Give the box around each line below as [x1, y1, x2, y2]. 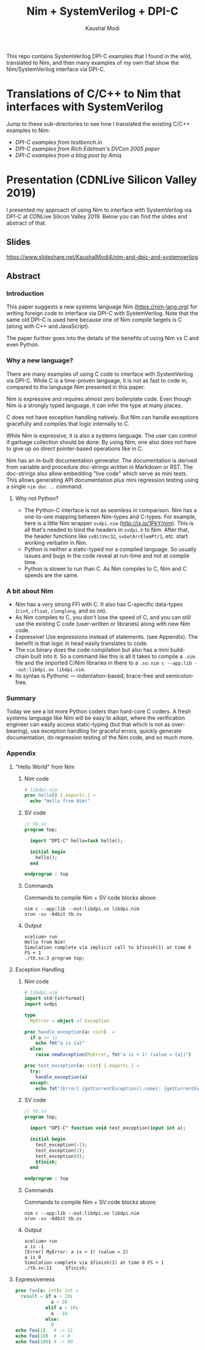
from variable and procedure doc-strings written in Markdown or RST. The [6, 463, 193, 471]
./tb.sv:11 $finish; [24, 1265, 88, 1271]
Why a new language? [6, 356, 73, 365]
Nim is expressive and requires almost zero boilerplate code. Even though [6, 395, 192, 402]
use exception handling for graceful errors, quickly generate [30, 727, 182, 735]
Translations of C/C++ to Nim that [6, 87, 181, 101]
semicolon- [165, 672, 195, 679]
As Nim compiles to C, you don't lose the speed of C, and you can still [15, 613, 191, 621]
